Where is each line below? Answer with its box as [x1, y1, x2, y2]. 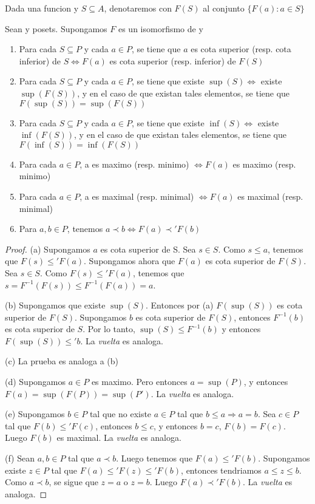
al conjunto [203, 2, 245, 14]
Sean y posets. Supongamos [5, 22, 107, 35]
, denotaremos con [104, 2, 172, 14]
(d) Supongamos [5, 375, 66, 388]
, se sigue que [49, 475, 98, 488]
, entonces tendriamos [181, 463, 262, 476]
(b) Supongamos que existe [5, 299, 106, 312]
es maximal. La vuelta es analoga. [56, 431, 181, 444]
